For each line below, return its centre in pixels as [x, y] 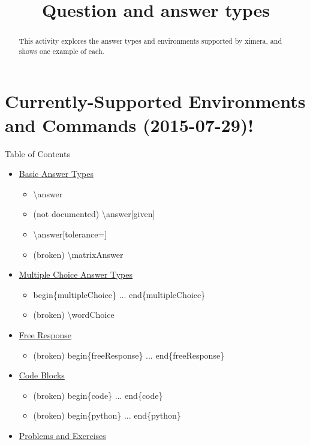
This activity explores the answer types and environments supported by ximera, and [151, 41]
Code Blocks [42, 375]
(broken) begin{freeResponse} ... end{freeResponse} [129, 355]
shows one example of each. [61, 51]
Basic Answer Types [56, 174]
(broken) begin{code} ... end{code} [98, 395]
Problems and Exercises [62, 435]
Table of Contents [37, 153]
